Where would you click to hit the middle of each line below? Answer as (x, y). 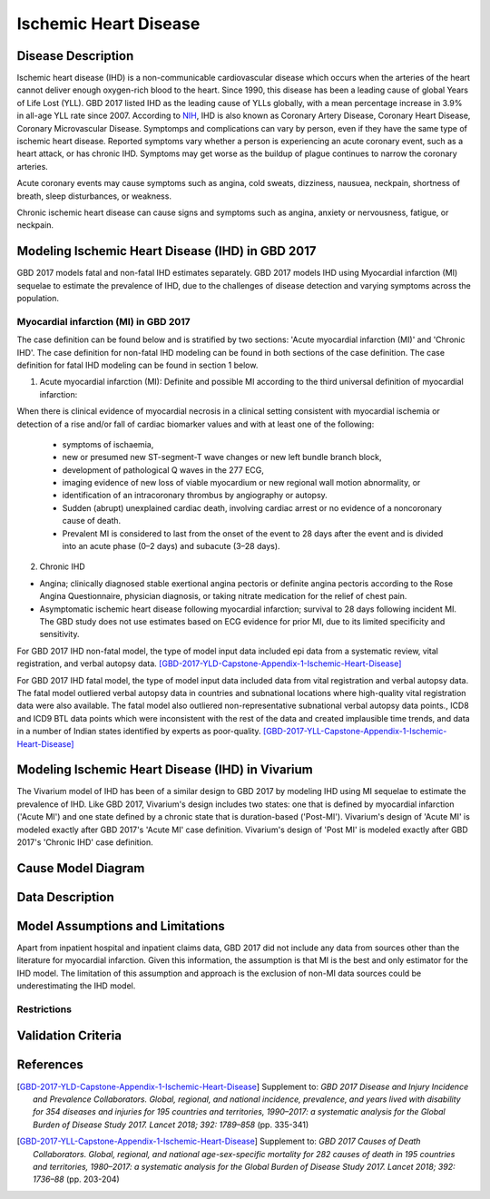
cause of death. (92, 521)
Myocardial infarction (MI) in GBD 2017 (103, 321)
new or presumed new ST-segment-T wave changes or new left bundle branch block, (222, 457)
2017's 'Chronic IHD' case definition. (85, 842)
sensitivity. (59, 634)
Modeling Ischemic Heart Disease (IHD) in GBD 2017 (167, 251)
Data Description (66, 897)
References (50, 1065)
